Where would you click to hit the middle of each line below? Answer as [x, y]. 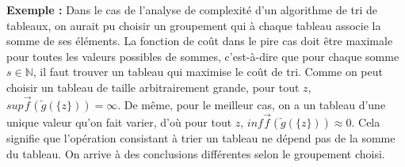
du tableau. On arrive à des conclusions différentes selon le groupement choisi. [196, 153]
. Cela [366, 122]
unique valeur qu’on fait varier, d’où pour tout [119, 122]
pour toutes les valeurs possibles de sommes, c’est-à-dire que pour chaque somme [203, 56]
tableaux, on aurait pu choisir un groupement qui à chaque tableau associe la [194, 25]
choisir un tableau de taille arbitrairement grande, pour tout [153, 87]
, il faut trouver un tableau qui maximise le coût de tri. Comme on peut [208, 72]
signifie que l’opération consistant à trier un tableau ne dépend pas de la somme [201, 138]
